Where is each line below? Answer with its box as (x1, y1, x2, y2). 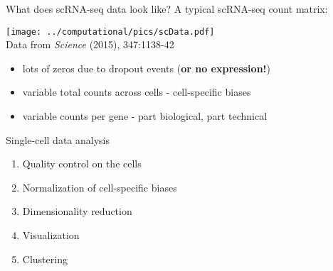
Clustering (22, 251, 68, 266)
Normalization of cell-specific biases (22, 179, 177, 194)
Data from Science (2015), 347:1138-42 (6, 37, 174, 52)
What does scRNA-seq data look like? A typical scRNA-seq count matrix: (6, 1, 328, 16)
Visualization (22, 228, 80, 242)
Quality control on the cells (22, 156, 142, 171)
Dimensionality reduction (22, 204, 132, 219)
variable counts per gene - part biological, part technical (22, 109, 268, 123)
